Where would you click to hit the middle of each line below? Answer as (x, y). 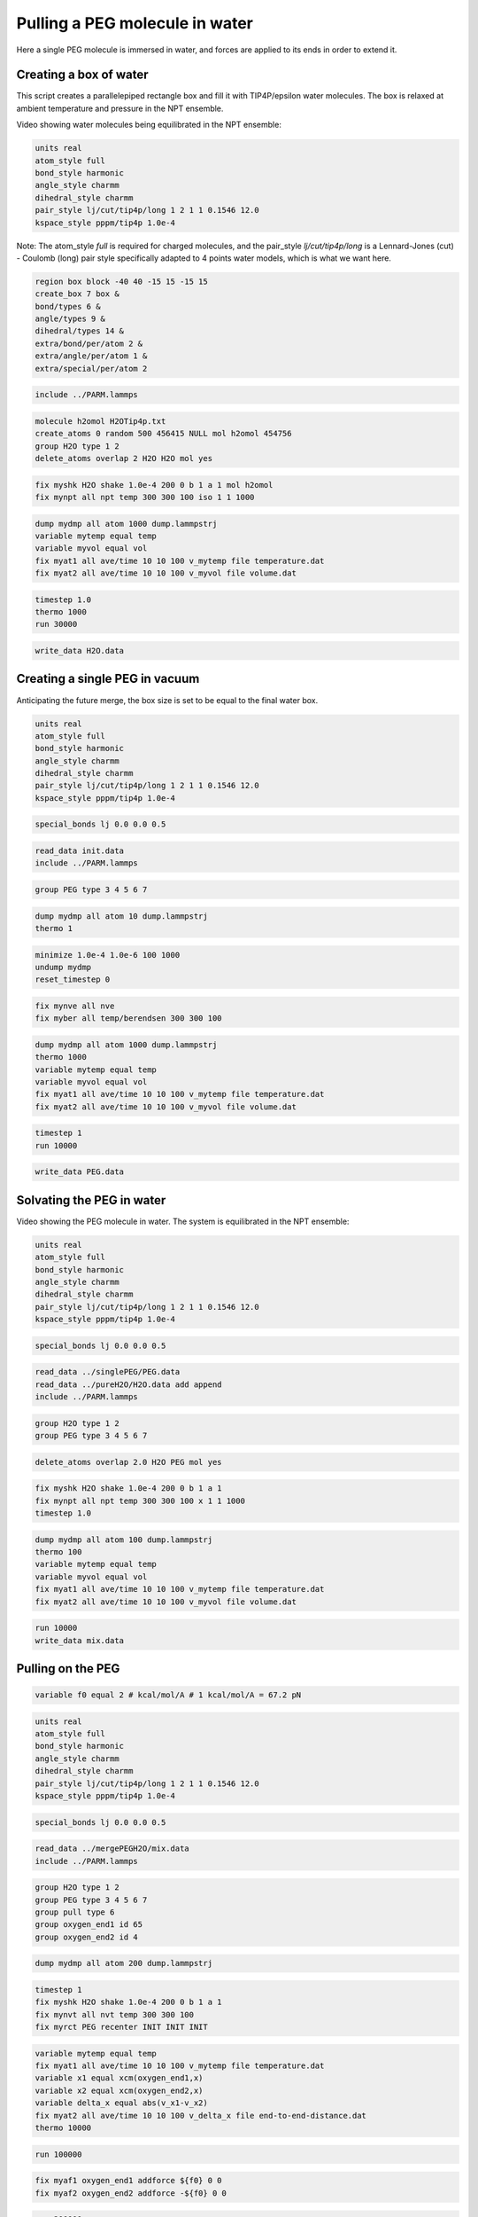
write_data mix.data (79, 1640)
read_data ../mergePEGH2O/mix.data (112, 1849)
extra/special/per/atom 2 (91, 368)
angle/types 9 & (70, 319)
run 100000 (58, 2154)
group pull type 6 (75, 1912)
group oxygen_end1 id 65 (89, 1925)
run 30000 (56, 624)
